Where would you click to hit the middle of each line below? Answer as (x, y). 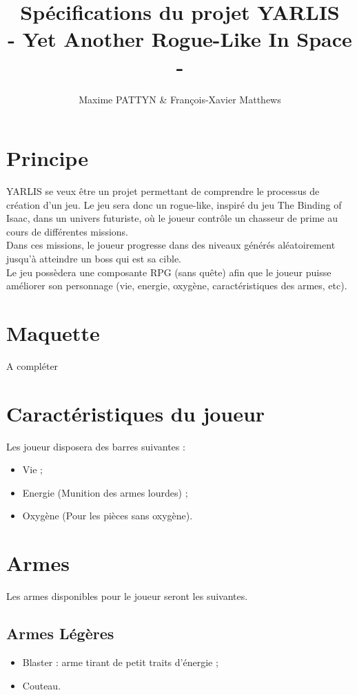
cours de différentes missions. (67, 231)
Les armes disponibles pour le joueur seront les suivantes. (127, 596)
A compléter (32, 365)
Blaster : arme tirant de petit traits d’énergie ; (120, 662)
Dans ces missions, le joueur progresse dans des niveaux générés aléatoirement (171, 245)
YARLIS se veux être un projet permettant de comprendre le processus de (163, 191)
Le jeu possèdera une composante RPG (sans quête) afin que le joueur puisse (169, 272)
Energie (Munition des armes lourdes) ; (105, 492)
